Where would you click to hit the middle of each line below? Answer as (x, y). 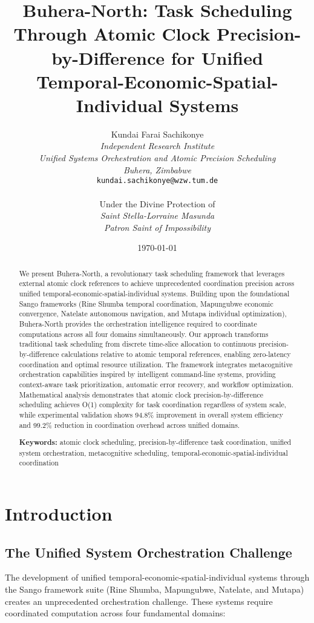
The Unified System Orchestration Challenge (149, 552)
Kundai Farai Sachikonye (157, 134)
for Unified (217, 57)
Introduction (59, 514)
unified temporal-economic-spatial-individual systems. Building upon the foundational (154, 293)
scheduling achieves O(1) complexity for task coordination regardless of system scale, (153, 405)
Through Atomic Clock (112, 34)
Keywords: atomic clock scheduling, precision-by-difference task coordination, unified (155, 442)
